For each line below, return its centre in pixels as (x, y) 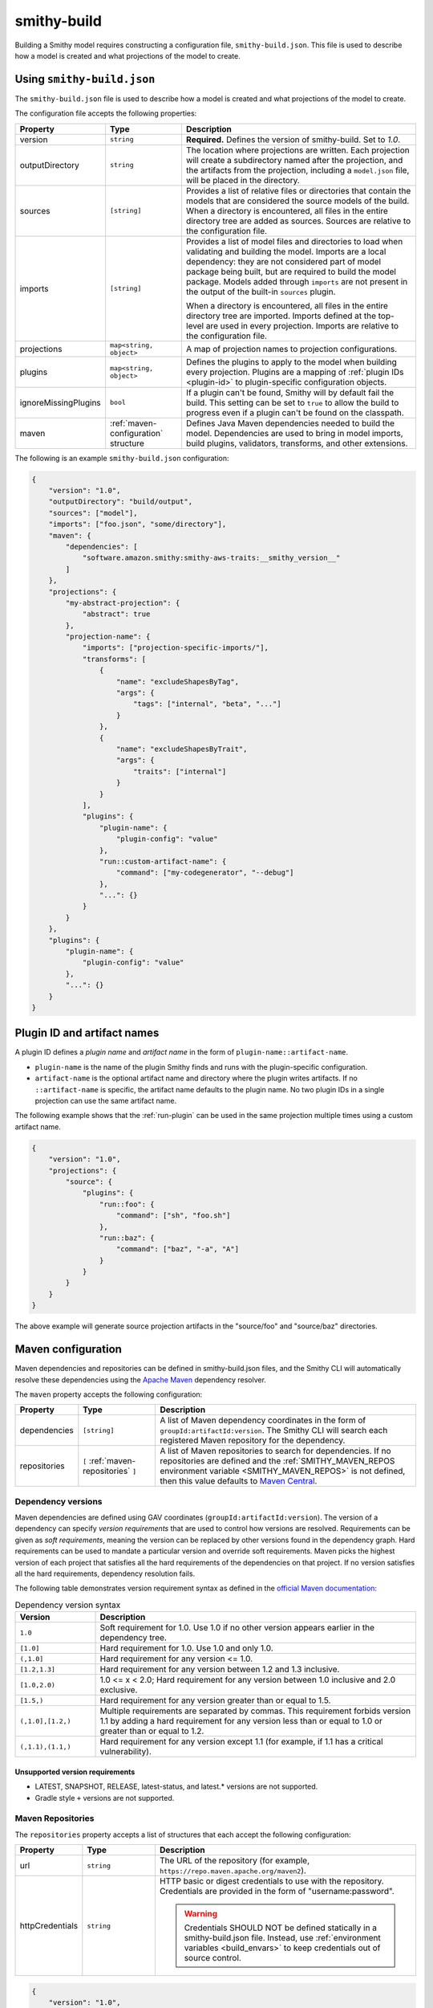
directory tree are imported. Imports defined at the (281, 316)
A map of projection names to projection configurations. (291, 349)
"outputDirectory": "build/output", (120, 502)
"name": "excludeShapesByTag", (178, 682)
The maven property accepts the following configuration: (109, 1394)
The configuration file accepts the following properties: (106, 113)
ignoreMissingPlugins (61, 402)
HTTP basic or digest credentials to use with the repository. (271, 1881)
